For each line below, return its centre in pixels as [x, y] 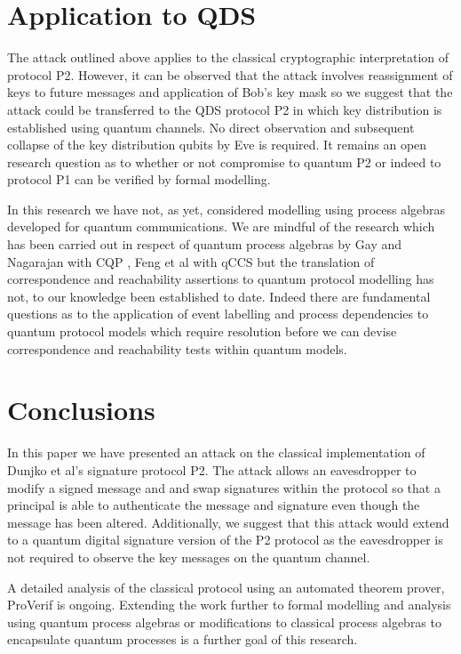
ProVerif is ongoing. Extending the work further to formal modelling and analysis [229, 605]
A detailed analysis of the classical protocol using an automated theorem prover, [226, 587]
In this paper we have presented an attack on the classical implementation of [216, 452]
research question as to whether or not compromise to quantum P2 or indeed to [224, 161]
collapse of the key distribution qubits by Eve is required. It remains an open [217, 145]
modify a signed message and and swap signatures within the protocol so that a [224, 487]
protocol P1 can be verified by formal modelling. [139, 179]
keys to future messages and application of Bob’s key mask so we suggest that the [230, 92]
